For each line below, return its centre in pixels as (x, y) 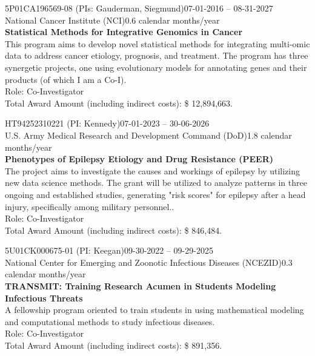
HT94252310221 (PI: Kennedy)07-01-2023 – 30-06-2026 (107, 123)
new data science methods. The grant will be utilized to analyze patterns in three (156, 183)
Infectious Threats (44, 298)
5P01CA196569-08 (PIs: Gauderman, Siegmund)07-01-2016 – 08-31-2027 (139, 8)
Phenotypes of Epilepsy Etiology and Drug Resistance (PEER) (139, 159)
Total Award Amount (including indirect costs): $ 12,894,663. (119, 103)
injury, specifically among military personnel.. (90, 206)
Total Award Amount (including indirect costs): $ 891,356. (114, 345)
